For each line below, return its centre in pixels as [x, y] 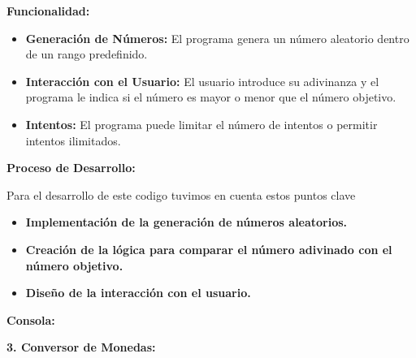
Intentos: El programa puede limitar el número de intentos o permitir [201, 124]
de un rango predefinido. [87, 54]
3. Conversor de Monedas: [81, 347]
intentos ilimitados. [73, 140]
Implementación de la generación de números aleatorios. [186, 222]
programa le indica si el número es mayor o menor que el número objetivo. [211, 97]
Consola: [31, 319]
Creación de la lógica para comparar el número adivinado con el [209, 249]
